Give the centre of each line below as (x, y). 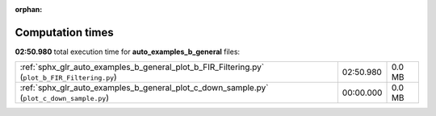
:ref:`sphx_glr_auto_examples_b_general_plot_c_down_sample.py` (144, 88)
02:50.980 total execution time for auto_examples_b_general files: (128, 52)
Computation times (64, 32)
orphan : (29, 9)
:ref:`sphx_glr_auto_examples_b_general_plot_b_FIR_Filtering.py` (142, 67)
